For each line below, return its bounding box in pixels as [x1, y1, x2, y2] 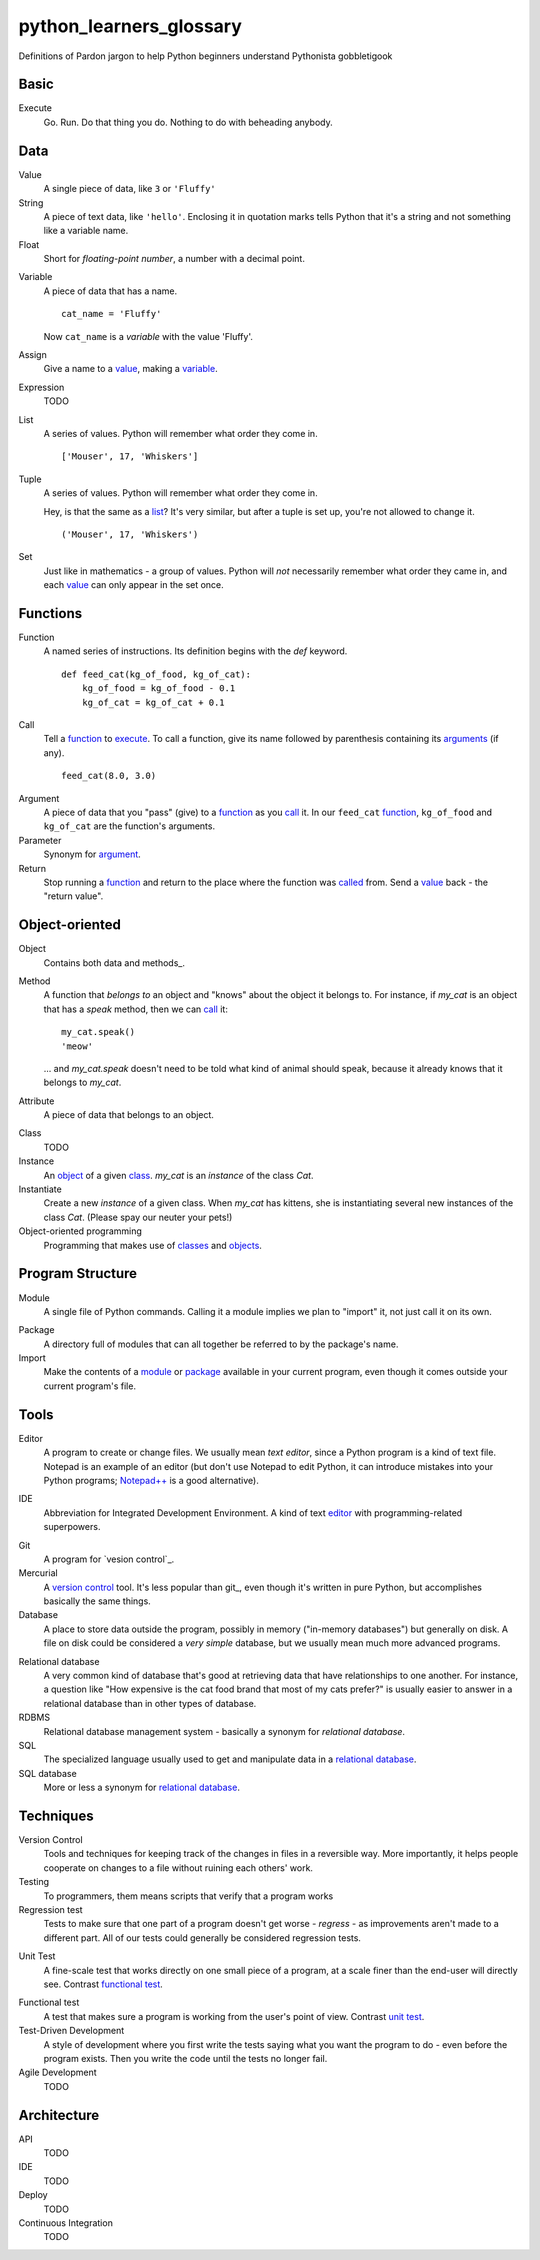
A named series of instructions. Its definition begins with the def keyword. [43, 645, 348, 657]
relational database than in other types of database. [43, 1697, 257, 1709]
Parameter [18, 834, 62, 846]
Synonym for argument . [43, 848, 142, 860]
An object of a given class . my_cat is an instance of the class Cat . [43, 1169, 314, 1181]
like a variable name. [43, 225, 129, 237]
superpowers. [43, 1521, 101, 1533]
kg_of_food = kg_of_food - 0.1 [81, 683, 236, 694]
